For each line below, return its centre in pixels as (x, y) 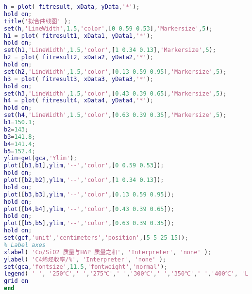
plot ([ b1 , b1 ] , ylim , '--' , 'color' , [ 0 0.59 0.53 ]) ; (84, 166)
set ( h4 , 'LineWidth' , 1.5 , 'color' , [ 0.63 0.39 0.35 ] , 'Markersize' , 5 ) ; (115, 115)
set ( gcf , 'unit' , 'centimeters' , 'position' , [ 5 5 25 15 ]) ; (96, 238)
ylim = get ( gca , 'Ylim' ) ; (41, 158)
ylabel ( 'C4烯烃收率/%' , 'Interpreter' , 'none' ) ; (85, 259)
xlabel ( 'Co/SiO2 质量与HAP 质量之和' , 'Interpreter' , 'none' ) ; (108, 252)
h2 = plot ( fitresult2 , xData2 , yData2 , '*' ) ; (79, 57)
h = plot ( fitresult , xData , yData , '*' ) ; (72, 7)
